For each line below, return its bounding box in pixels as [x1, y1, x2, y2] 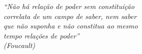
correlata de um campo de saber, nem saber [4, 10, 137, 21]
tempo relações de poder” [4, 30, 80, 40]
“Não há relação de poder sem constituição [4, 1, 134, 11]
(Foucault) [4, 40, 35, 50]
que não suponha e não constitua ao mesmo [4, 20, 138, 31]
